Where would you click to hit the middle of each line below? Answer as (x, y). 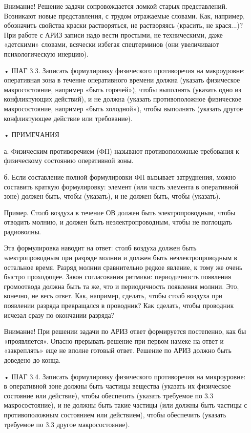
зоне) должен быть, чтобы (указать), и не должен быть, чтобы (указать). (112, 196)
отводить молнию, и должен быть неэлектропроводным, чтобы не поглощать (118, 222)
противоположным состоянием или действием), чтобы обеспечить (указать (115, 414)
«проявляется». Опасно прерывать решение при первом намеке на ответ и (114, 340)
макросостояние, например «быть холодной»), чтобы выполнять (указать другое (124, 108)
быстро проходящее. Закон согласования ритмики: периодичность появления (118, 277)
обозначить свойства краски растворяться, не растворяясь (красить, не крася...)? (124, 25)
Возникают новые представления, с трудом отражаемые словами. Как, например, (125, 15)
